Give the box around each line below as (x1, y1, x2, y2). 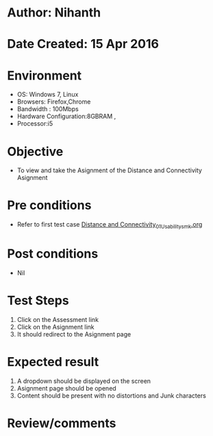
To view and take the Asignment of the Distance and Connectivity (16, 166, 202, 174)
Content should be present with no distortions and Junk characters (16, 391, 207, 400)
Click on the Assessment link (16, 315, 99, 323)
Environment (7, 67, 82, 83)
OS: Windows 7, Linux (16, 91, 79, 99)
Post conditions (7, 246, 99, 262)
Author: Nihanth (7, 5, 101, 21)
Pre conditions (7, 198, 92, 214)
